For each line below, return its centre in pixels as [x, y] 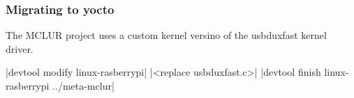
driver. [20, 48]
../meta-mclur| [83, 85]
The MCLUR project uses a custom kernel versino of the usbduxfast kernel [166, 35]
